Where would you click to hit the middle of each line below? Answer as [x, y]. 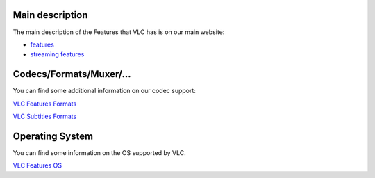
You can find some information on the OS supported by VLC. [100, 152]
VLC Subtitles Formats [45, 116]
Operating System [53, 136]
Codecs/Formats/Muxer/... [72, 74]
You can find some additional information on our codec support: [104, 91]
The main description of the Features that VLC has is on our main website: [119, 32]
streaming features [57, 54]
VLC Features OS [37, 165]
